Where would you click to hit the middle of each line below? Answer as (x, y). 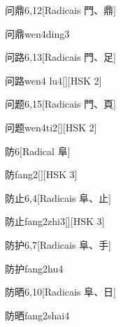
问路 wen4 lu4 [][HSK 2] (54, 80)
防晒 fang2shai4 (37, 315)
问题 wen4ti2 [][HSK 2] (51, 127)
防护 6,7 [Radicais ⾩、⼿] (58, 244)
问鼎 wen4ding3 (37, 33)
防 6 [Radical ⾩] (38, 151)
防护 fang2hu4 (34, 268)
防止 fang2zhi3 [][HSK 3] (55, 221)
